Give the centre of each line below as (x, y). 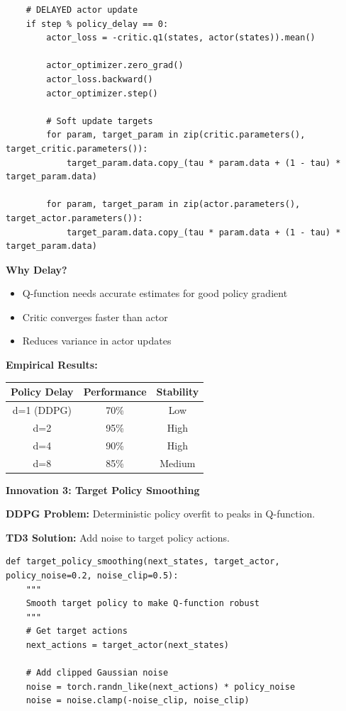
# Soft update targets (100, 121)
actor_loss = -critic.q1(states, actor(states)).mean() (181, 38)
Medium (178, 463)
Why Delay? (37, 269)
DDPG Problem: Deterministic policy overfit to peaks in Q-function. (161, 514)
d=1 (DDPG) (42, 410)
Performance (115, 392)
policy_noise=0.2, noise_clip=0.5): (92, 576)
